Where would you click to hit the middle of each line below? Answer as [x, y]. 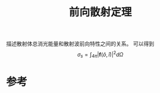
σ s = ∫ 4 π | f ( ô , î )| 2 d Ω [100, 55]
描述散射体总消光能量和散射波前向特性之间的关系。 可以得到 [80, 44]
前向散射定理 [100, 12]
